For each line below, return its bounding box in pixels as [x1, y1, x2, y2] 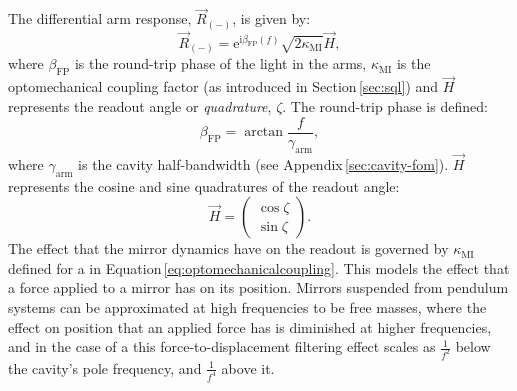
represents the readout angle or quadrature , [8, 96, 272, 117]
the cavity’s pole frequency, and [8, 357, 202, 378]
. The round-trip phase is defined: [282, 96, 488, 117]
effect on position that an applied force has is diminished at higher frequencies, [8, 316, 492, 337]
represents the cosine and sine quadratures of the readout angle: [8, 175, 400, 196]
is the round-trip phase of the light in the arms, [74, 53, 367, 74]
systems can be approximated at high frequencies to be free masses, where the [8, 296, 487, 317]
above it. [221, 357, 275, 378]
